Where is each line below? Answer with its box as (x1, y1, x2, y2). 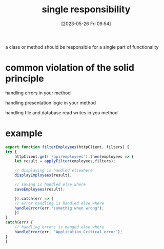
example (5, 128, 43, 139)
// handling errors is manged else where (14, 224, 104, 230)
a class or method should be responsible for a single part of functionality (5, 44, 159, 50)
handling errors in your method (5, 90, 71, 96)
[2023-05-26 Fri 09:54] (61, 20, 111, 27)
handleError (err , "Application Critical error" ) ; (14, 229, 123, 234)
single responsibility (42, 4, 131, 15)
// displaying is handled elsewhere (14, 168, 93, 173)
